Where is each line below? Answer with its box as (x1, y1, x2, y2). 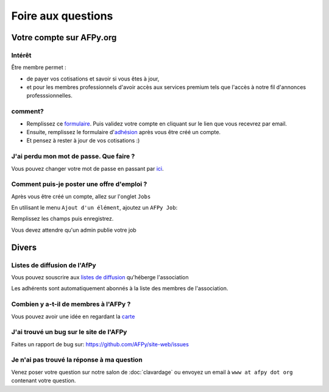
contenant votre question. (11, 377, 76, 384)
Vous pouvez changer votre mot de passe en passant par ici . (11, 165, 164, 172)
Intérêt (11, 51, 32, 59)
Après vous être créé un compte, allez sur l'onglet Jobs (11, 193, 151, 200)
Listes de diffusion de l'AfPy (11, 261, 96, 269)
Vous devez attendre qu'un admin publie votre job (11, 226, 136, 233)
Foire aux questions (11, 9, 113, 23)
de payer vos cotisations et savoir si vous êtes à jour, (26, 75, 160, 82)
